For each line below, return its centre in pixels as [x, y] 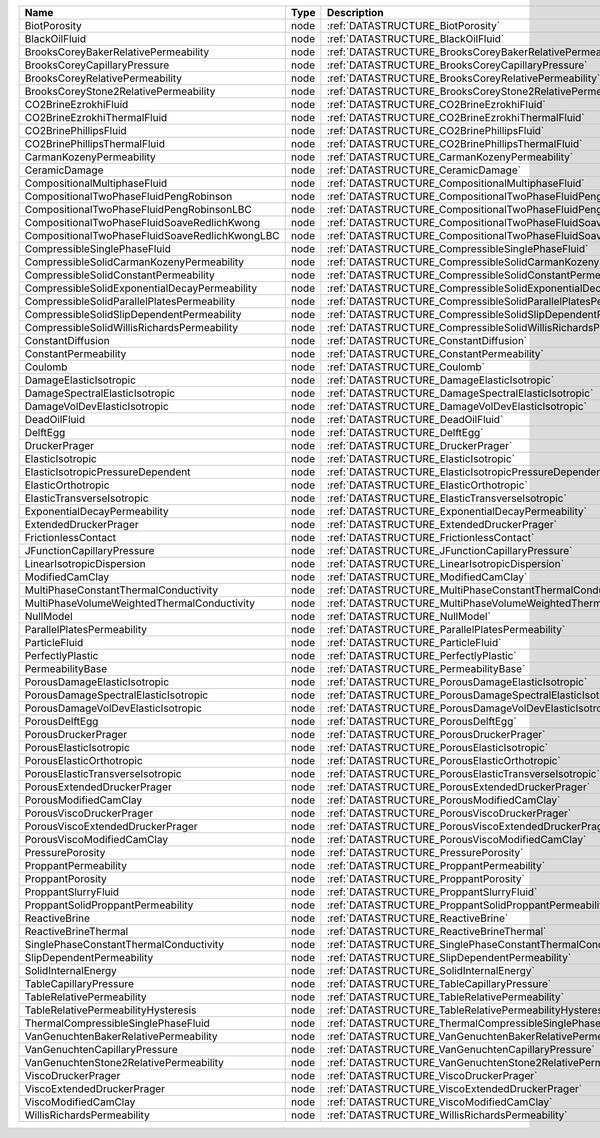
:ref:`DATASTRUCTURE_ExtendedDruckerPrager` [441, 524]
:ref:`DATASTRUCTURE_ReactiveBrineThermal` [436, 931]
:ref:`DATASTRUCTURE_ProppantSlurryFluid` [432, 892]
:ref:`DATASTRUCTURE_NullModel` [409, 616]
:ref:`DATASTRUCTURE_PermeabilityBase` [426, 668]
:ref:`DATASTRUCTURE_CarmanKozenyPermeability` [450, 157]
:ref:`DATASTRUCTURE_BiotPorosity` [413, 25]
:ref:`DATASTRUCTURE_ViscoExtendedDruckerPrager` [454, 1088]
